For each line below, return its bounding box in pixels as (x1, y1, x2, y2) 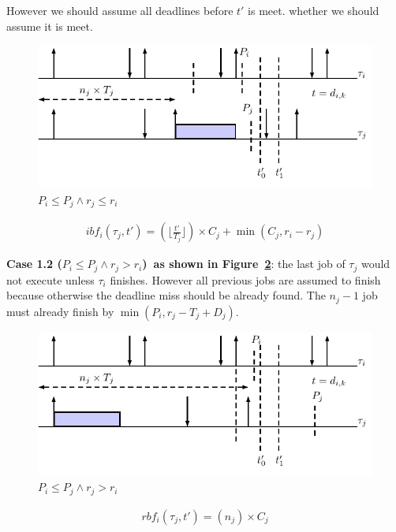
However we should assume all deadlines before (6, 2, 233, 18)
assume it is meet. (6, 17, 93, 34)
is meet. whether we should (248, 2, 379, 18)
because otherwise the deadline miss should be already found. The (6, 287, 326, 303)
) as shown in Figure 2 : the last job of (142, 255, 346, 272)
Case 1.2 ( (6, 255, 62, 272)
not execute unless (6, 271, 95, 288)
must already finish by (6, 303, 114, 319)
